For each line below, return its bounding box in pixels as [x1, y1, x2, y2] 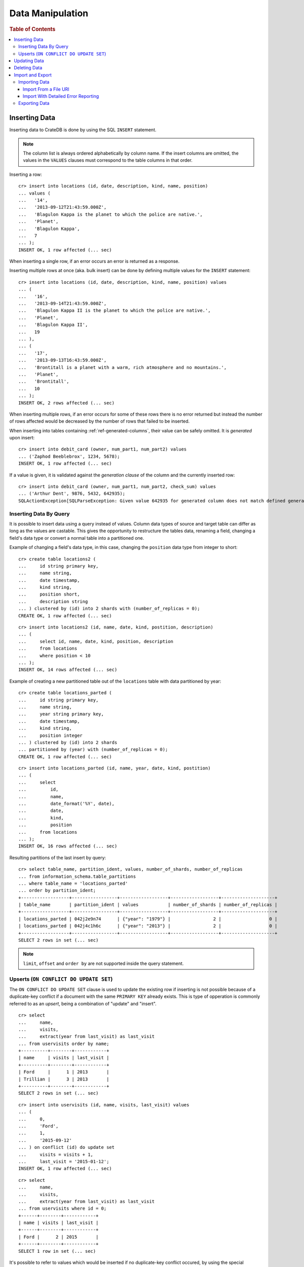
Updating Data [14, 57, 44, 63]
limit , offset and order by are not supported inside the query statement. [23, 960, 184, 966]
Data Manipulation [9, 8, 89, 19]
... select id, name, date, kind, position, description [18, 639, 173, 644]
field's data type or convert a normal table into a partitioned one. [9, 535, 144, 541]
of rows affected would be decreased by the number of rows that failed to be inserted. [9, 418, 190, 424]
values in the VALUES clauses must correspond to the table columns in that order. [23, 157, 193, 163]
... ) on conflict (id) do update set [18, 1144, 115, 1150]
